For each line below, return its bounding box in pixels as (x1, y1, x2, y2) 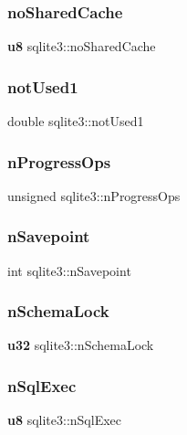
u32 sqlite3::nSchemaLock (7, 335, 154, 355)
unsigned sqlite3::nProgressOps (7, 186, 181, 205)
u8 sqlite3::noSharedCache (7, 37, 156, 56)
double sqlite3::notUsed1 (7, 111, 144, 131)
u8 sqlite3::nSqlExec (7, 410, 122, 430)
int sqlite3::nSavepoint (7, 260, 131, 280)
